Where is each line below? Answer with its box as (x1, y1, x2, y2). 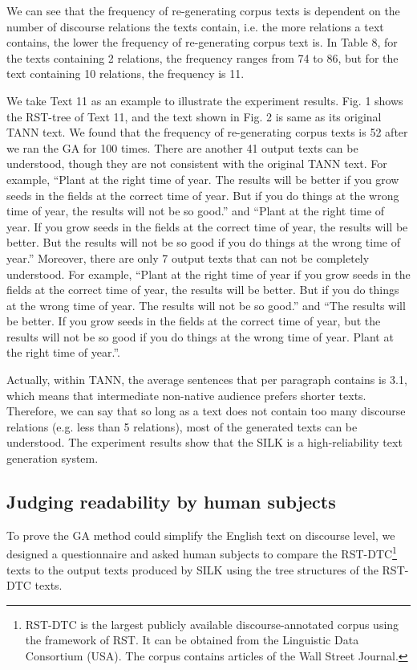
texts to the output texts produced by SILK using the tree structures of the (6, 561, 379, 578)
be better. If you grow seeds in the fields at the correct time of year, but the (6, 313, 381, 329)
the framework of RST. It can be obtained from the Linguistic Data (25, 631, 359, 648)
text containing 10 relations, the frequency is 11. (6, 65, 245, 82)
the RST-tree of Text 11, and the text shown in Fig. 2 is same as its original (6, 108, 382, 125)
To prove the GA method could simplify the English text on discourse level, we (6, 526, 395, 543)
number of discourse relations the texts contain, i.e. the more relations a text (6, 18, 384, 35)
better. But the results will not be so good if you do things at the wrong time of (6, 234, 401, 251)
